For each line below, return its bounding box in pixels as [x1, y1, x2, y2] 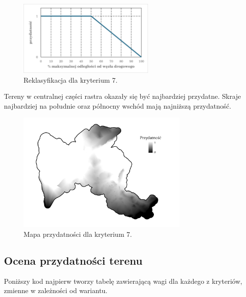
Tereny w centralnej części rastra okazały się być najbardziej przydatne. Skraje [4, 91, 241, 101]
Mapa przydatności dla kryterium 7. [24, 228, 132, 239]
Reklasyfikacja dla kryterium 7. [24, 74, 118, 85]
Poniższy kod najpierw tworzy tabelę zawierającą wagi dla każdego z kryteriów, [4, 275, 243, 286]
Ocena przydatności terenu [4, 252, 143, 268]
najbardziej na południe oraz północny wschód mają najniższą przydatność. [4, 100, 231, 111]
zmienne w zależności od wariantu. [4, 285, 108, 296]
